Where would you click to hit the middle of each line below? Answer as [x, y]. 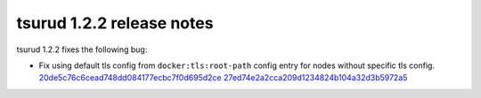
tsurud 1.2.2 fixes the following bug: [82, 49]
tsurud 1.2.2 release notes [115, 23]
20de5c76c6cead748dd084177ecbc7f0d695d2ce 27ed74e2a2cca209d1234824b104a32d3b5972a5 [223, 78]
